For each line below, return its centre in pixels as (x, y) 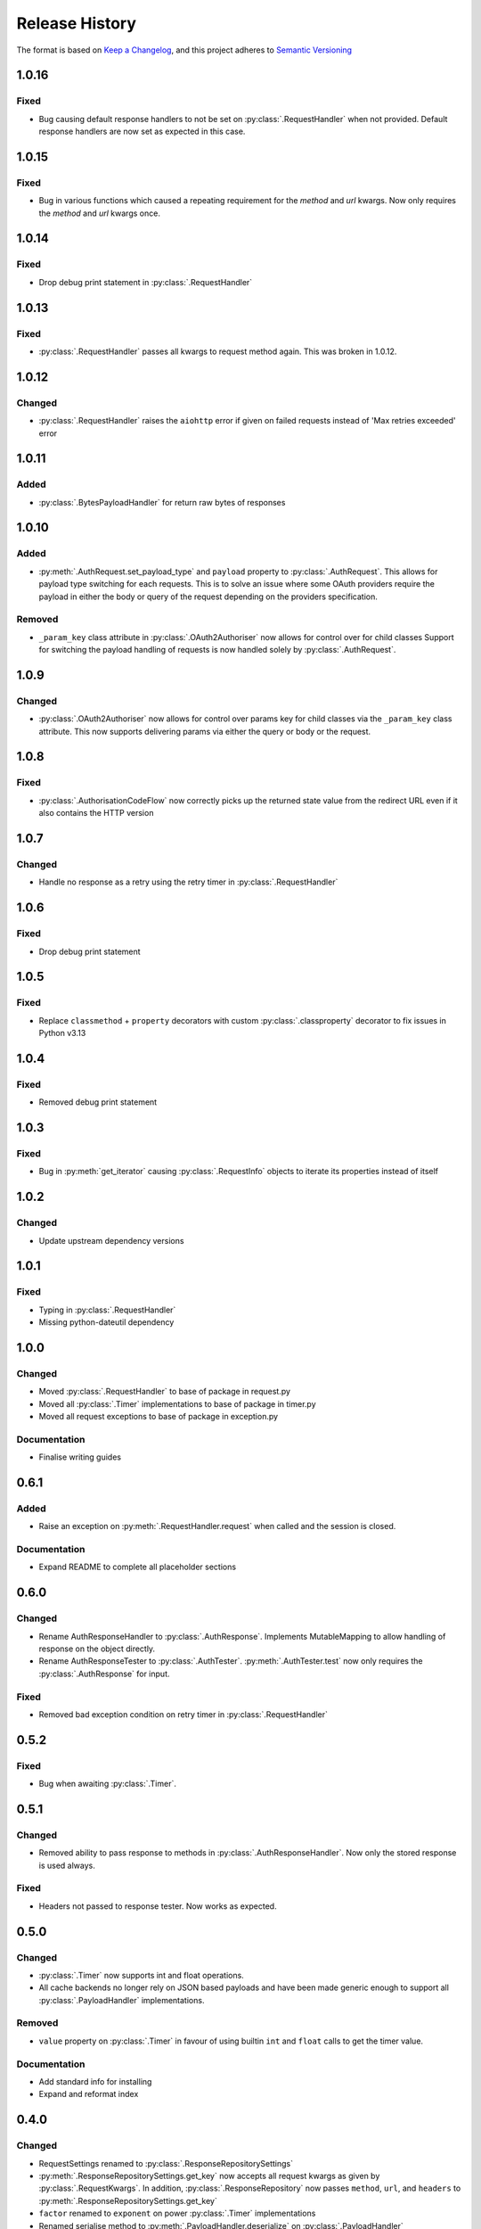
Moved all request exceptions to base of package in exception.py (159, 1417)
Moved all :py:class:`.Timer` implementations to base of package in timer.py (177, 1403)
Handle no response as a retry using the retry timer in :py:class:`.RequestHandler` (188, 882)
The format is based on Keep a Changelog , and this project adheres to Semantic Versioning (184, 50)
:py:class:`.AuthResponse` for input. (104, 1674)
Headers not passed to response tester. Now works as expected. (158, 1906)
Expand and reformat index (89, 2094)
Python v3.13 (62, 1033)
